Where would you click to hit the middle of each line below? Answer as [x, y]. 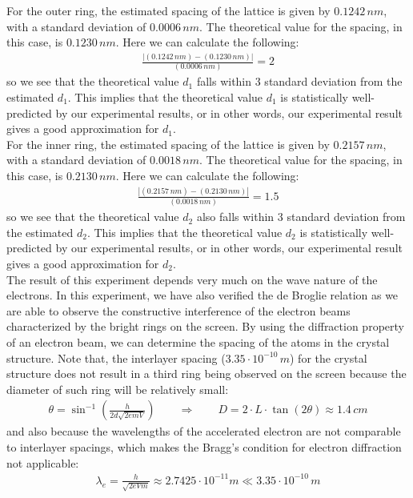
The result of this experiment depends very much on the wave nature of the [192, 279]
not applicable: [43, 462]
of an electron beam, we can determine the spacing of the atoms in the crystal [198, 342]
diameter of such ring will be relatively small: [118, 389]
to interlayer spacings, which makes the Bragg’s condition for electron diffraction [204, 447]
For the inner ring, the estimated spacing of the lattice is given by [168, 144]
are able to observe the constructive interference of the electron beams [178, 310]
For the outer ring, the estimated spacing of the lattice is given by [168, 10]
